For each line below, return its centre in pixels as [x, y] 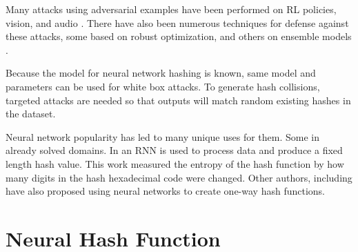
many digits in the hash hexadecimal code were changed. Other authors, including [179, 177]
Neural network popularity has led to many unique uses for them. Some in [163, 136]
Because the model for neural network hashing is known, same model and [161, 73]
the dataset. [31, 114]
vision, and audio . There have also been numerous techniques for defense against [177, 22]
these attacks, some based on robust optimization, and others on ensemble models [179, 36]
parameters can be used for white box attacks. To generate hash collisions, [163, 86]
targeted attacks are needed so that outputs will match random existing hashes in [178, 100]
